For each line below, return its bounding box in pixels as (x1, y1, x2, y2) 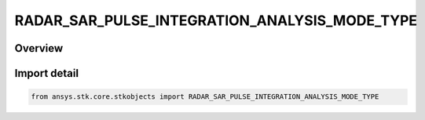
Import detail (14, 67, 79, 80)
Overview (14, 42, 64, 55)
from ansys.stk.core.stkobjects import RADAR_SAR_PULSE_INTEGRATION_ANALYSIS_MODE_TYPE (31, 93, 379, 101)
